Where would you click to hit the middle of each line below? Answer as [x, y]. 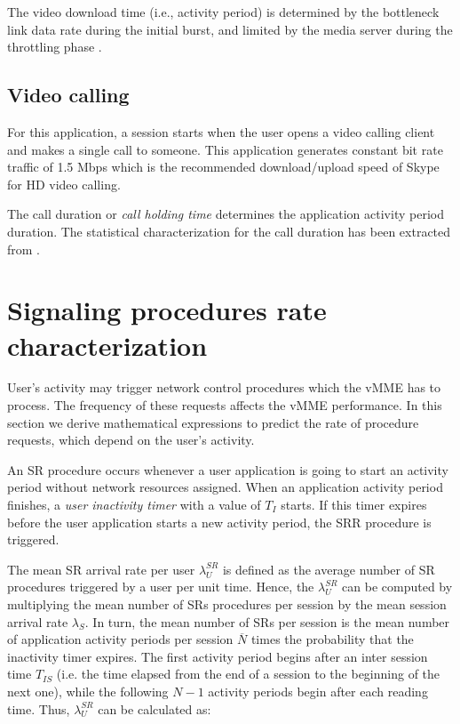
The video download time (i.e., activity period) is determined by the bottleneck [223, 12]
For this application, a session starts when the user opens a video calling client [221, 131]
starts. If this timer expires [354, 505]
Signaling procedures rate [167, 310]
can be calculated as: [155, 708]
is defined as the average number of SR [329, 569]
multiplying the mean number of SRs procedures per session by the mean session [227, 603]
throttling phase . [55, 47]
